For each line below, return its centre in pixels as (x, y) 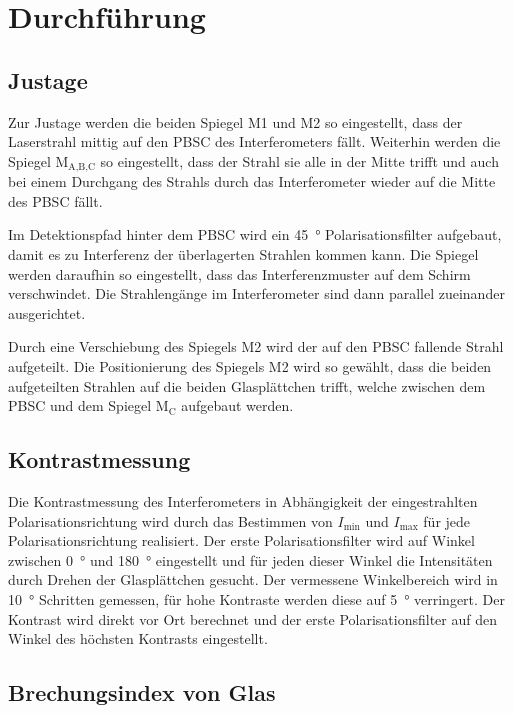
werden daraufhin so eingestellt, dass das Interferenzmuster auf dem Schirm (239, 273)
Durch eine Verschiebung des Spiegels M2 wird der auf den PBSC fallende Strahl (256, 346)
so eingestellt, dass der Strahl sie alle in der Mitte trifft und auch (299, 160)
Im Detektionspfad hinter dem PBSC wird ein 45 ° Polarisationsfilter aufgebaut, (255, 234)
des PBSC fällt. (55, 200)
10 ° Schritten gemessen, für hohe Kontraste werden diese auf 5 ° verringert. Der (257, 598)
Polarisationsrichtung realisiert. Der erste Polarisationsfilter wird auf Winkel (241, 540)
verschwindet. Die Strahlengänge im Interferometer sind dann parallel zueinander (256, 293)
